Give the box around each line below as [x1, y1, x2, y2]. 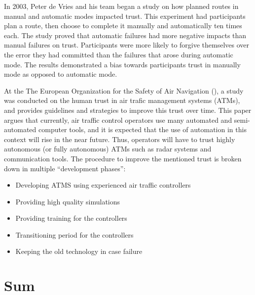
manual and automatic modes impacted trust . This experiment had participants [4, 10, 246, 21]
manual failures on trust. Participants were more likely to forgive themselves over [4, 40, 250, 50]
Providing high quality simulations [15, 196, 120, 206]
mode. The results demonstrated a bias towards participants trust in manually [4, 59, 241, 69]
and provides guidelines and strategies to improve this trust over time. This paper [4, 104, 252, 115]
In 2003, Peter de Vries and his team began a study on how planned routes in [4, 1, 239, 11]
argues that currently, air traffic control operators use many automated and [4, 114, 232, 125]
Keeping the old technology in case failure [15, 246, 143, 256]
